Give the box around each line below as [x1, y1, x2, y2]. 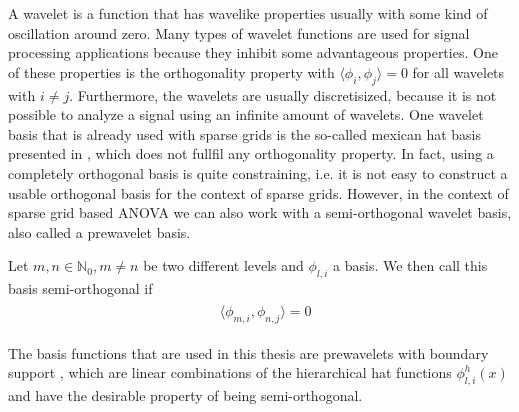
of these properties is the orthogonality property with [8, 61, 335, 82]
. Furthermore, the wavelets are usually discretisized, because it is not [69, 84, 497, 105]
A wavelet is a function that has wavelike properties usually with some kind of [8, 3, 488, 23]
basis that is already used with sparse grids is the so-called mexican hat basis [8, 123, 482, 144]
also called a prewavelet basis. [8, 221, 191, 242]
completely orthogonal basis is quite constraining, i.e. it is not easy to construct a [8, 162, 508, 183]
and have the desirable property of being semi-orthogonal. [8, 384, 363, 405]
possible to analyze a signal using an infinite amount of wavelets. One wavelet [8, 104, 484, 125]
